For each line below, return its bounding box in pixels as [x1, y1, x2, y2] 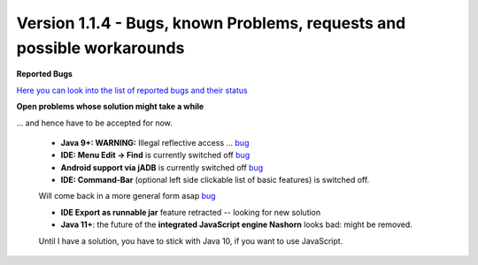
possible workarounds [16, 38, 185, 57]
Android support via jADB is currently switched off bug [60, 162, 264, 172]
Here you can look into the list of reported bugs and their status [16, 85, 248, 95]
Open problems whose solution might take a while [16, 102, 204, 112]
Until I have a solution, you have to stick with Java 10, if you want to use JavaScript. [38, 235, 343, 246]
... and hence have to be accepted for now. [16, 117, 173, 128]
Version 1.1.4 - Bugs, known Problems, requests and [16, 13, 406, 33]
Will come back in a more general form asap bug [38, 191, 216, 201]
